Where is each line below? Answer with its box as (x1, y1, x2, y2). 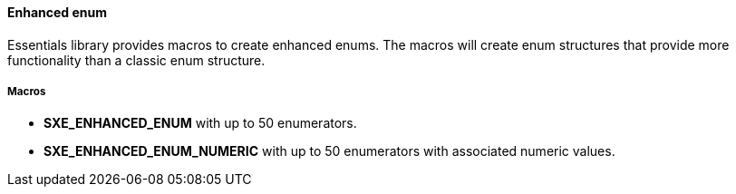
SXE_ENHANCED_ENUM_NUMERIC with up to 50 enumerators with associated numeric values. (44, 143, 615, 160)
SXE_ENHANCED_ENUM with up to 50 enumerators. (44, 115, 357, 131)
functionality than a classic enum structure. (7, 52, 266, 68)
